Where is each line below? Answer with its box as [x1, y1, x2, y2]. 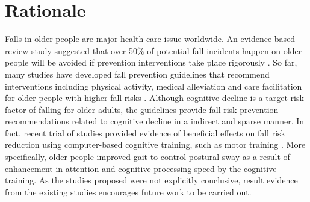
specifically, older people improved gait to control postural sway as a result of [5, 150, 290, 163]
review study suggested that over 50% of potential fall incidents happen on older [5, 44, 302, 57]
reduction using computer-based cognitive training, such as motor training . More [5, 138, 306, 151]
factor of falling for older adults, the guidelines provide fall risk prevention [5, 103, 279, 115]
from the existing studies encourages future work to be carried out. [5, 185, 252, 198]
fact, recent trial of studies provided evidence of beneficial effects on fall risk [5, 126, 285, 139]
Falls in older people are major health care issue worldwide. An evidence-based [5, 32, 296, 45]
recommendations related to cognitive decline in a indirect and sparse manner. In [5, 115, 305, 127]
